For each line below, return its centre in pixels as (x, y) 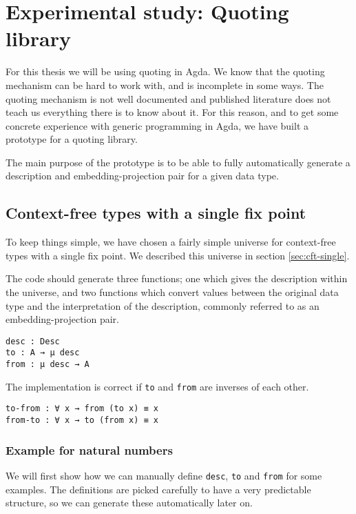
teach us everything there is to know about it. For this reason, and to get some (172, 112)
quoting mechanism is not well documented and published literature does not (168, 98)
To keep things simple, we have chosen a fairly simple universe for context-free (171, 242)
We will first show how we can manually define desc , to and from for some (164, 475)
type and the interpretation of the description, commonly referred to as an (163, 305)
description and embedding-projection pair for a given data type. (142, 176)
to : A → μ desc (43, 353)
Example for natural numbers (89, 449)
